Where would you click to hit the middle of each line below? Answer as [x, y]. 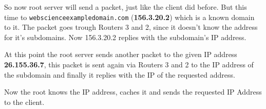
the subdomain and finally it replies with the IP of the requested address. [120, 74]
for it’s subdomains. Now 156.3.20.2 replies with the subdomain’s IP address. [125, 37]
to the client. [24, 102]
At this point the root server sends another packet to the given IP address [121, 54]
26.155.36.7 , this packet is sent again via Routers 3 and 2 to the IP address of [129, 65]
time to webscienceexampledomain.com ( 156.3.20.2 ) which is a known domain [129, 17]
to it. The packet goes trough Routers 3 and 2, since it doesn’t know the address [131, 27]
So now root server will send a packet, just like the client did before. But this [126, 7]
